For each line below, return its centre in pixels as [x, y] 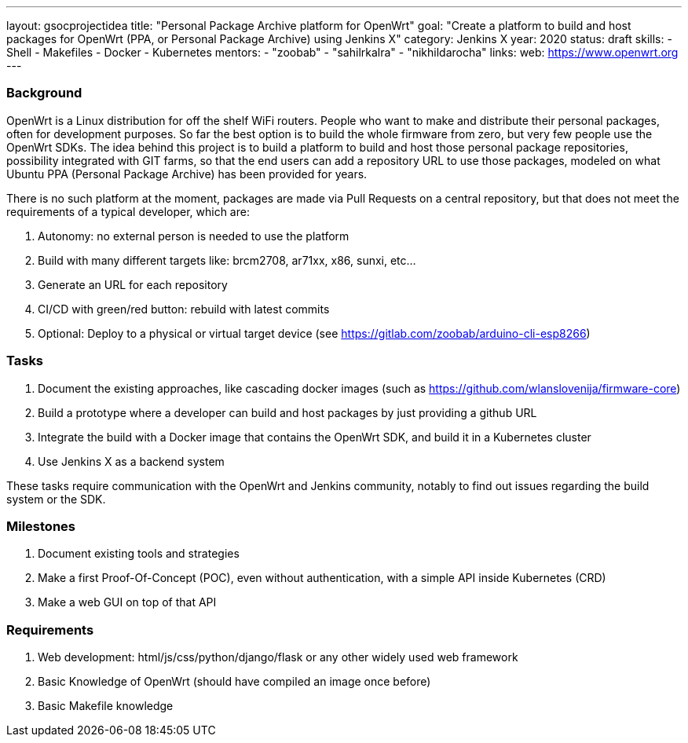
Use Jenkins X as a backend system [131, 461]
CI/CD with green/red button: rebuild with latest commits [184, 309]
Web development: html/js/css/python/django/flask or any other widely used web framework [278, 657]
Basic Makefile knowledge [106, 706]
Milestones [41, 526]
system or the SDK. [56, 499]
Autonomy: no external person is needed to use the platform [194, 236]
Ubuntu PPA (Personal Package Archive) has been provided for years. [187, 174]
